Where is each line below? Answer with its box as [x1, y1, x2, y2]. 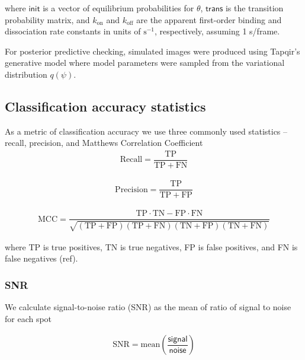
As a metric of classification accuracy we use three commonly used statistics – [5, 125, 288, 137]
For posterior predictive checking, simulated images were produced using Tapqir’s [5, 44, 300, 57]
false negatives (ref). [5, 252, 78, 265]
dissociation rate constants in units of [5, 25, 141, 37]
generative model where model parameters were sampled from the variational [5, 56, 285, 69]
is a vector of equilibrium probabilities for [43, 2, 194, 14]
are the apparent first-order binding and [136, 13, 282, 26]
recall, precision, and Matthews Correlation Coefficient [5, 136, 203, 149]
